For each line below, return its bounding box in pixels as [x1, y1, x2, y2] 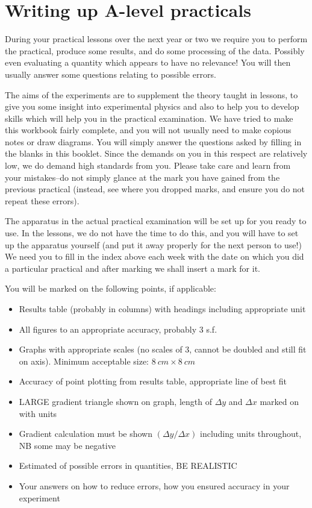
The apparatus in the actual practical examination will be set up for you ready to [5, 215, 307, 227]
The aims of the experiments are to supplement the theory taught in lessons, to [5, 88, 298, 101]
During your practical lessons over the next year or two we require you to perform [5, 33, 308, 45]
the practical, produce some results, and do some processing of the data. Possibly [5, 44, 305, 57]
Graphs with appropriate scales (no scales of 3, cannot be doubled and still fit [19, 343, 307, 356]
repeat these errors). [5, 194, 80, 207]
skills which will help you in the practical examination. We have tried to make [5, 111, 293, 124]
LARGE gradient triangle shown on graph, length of [19, 395, 212, 407]
